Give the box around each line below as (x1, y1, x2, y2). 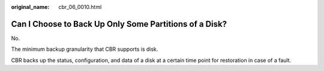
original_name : (11, 4, 50, 10)
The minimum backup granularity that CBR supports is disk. (11, 45, 158, 53)
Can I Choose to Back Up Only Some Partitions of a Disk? (11, 18, 227, 29)
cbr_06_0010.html (58, 4, 102, 10)
